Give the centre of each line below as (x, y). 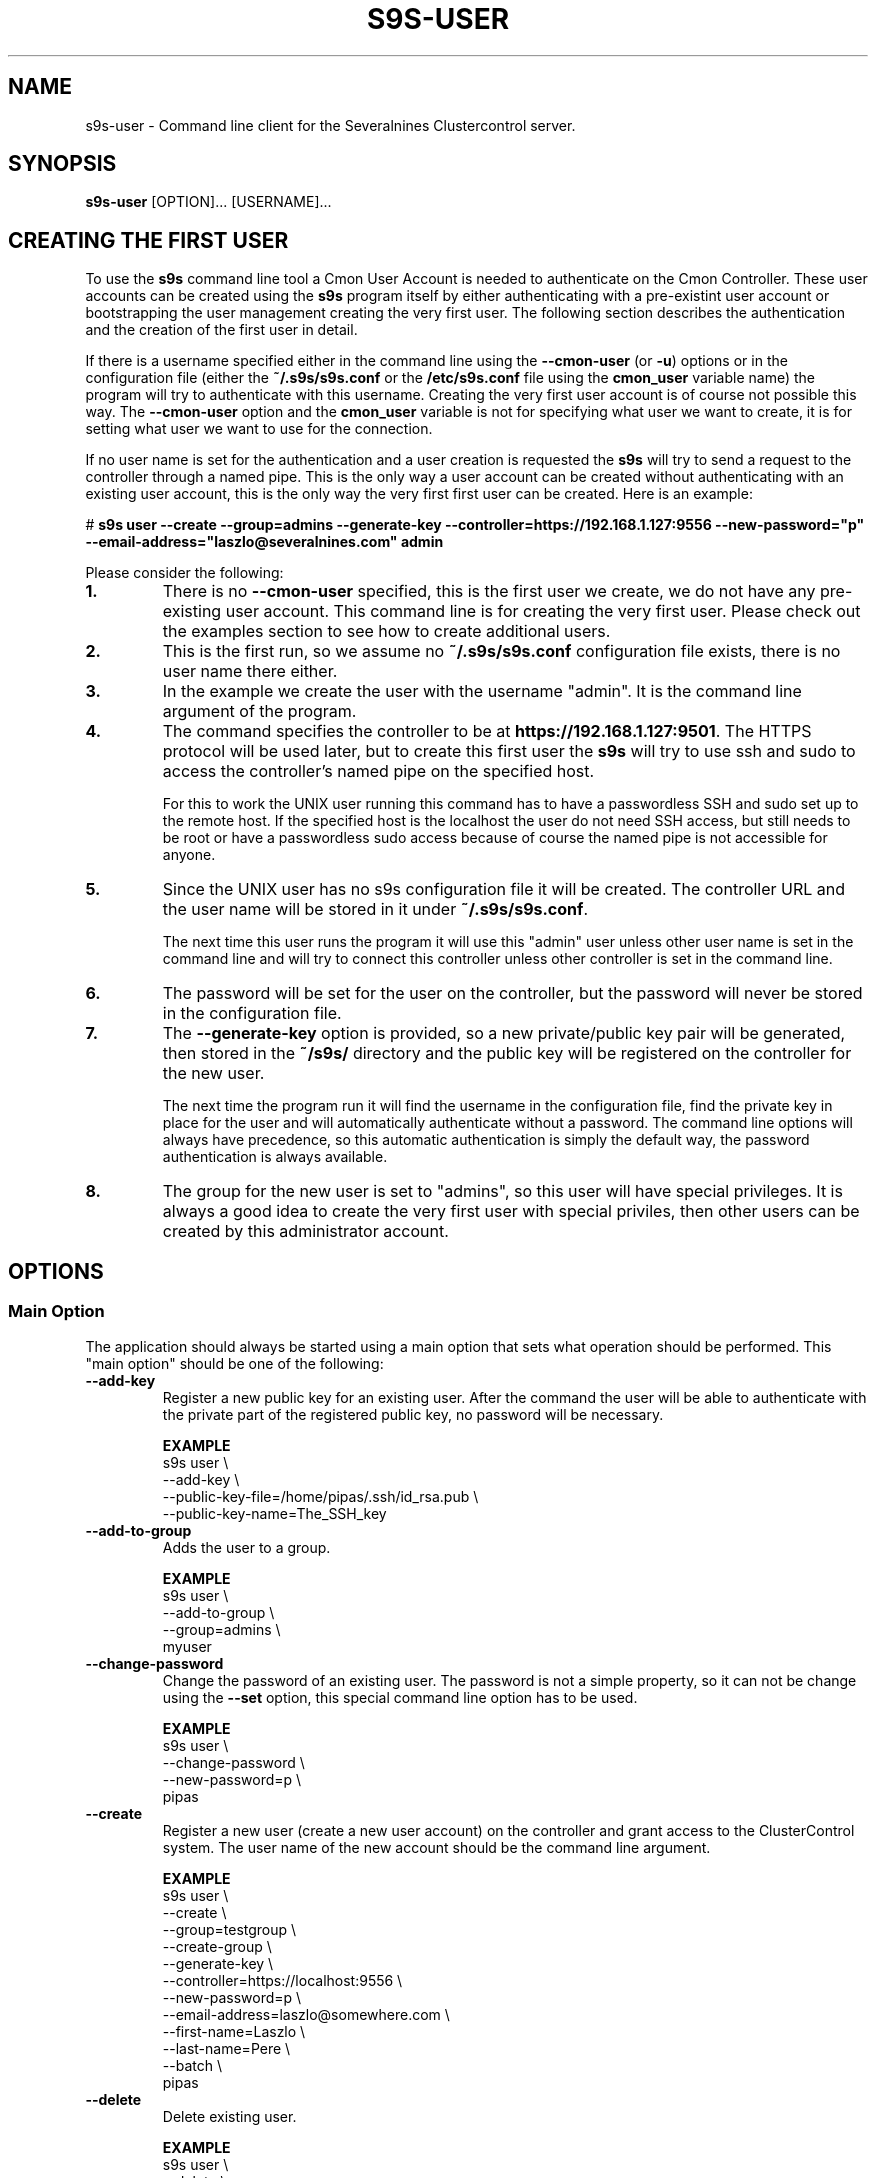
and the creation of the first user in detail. (221, 330)
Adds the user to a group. (246, 1547)
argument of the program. (259, 711)
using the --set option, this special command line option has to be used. (400, 1697)
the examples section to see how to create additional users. (386, 631)
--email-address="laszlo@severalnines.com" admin (264, 542)
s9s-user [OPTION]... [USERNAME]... (208, 202)
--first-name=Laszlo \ (234, 2031)
